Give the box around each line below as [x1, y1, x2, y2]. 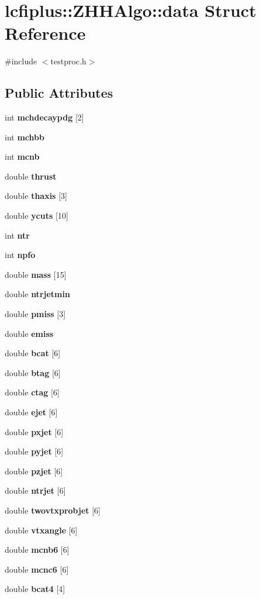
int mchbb [5, 130, 44, 143]
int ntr [5, 229, 30, 241]
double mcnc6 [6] [5, 563, 69, 575]
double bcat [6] [5, 347, 61, 359]
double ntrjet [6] [5, 484, 66, 497]
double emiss [5, 327, 54, 339]
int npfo [5, 249, 36, 261]
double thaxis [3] [5, 190, 67, 202]
